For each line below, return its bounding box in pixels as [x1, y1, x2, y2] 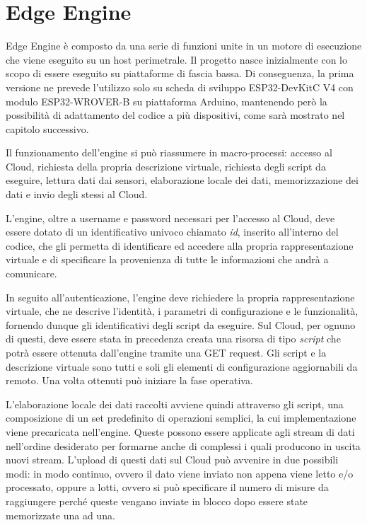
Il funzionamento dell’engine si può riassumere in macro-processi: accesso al [6, 145, 332, 160]
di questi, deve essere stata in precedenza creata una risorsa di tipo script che [6, 331, 341, 346]
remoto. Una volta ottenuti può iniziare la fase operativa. [6, 373, 253, 388]
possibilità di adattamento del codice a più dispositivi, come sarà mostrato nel [6, 108, 345, 122]
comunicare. [6, 266, 57, 281]
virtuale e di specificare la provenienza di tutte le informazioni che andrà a [6, 252, 329, 267]
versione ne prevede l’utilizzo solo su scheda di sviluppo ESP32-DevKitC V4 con [6, 79, 354, 94]
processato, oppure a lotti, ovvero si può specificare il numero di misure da [6, 480, 329, 495]
